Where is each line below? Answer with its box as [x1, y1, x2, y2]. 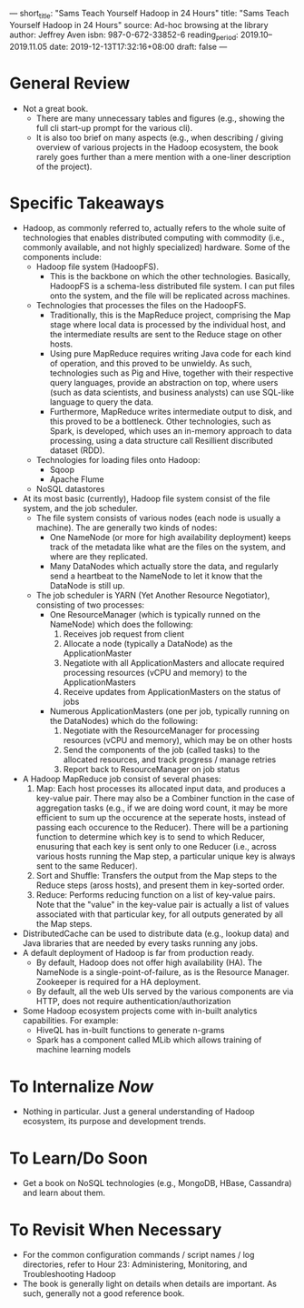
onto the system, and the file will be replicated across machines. [49, 290, 290, 301]
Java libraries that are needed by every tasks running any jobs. [22, 938, 259, 949]
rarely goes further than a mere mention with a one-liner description [35, 151, 291, 162]
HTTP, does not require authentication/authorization [35, 996, 231, 1007]
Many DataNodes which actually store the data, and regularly [49, 561, 279, 572]
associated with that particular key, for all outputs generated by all [35, 909, 284, 920]
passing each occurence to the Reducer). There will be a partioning [35, 822, 289, 833]
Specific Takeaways [9, 193, 165, 213]
